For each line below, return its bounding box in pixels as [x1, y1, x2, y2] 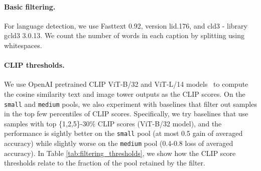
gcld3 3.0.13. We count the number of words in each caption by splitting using [4, 30, 245, 41]
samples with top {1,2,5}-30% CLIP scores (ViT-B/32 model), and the [4, 118, 222, 128]
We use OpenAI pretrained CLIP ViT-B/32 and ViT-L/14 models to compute [4, 79, 248, 89]
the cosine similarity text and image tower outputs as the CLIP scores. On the [4, 88, 245, 99]
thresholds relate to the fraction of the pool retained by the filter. [4, 157, 205, 168]
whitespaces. [4, 40, 42, 50]
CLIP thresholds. [4, 60, 65, 70]
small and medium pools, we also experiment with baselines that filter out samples [4, 98, 257, 109]
